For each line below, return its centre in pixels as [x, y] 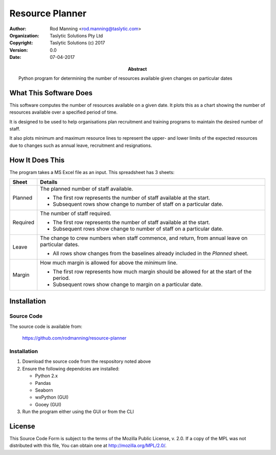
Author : [18, 29]
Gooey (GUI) [48, 404]
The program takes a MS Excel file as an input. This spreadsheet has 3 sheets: [92, 172]
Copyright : [21, 43]
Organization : [24, 35]
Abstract [137, 69]
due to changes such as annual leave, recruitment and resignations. [81, 145]
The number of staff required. [76, 213]
